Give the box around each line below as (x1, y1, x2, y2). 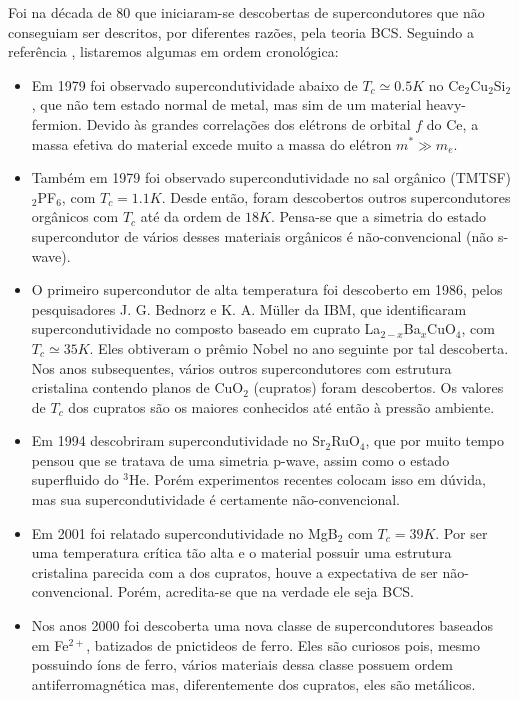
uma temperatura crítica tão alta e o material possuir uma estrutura (31, 542, 452, 563)
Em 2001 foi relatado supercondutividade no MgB (31, 522, 338, 543)
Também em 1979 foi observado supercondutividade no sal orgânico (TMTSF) (31, 167, 512, 188)
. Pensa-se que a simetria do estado (270, 206, 487, 227)
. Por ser (435, 522, 488, 543)
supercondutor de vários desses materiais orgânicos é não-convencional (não (31, 225, 494, 246)
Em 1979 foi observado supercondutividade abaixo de (31, 74, 358, 95)
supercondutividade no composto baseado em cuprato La (31, 318, 381, 339)
